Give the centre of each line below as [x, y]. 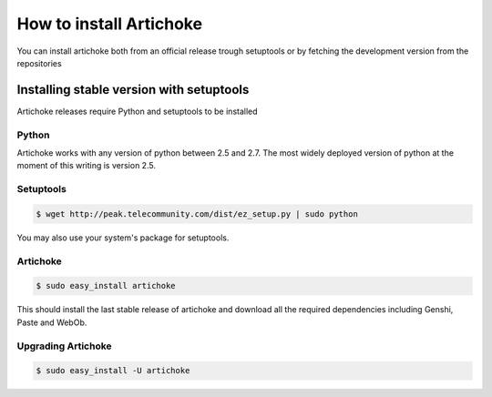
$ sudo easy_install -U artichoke [113, 371]
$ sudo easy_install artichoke [106, 286]
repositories [40, 63]
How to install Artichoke [110, 24]
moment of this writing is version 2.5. [87, 166]
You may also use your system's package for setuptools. [123, 238]
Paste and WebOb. [52, 322]
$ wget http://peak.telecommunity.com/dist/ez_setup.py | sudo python [197, 214]
